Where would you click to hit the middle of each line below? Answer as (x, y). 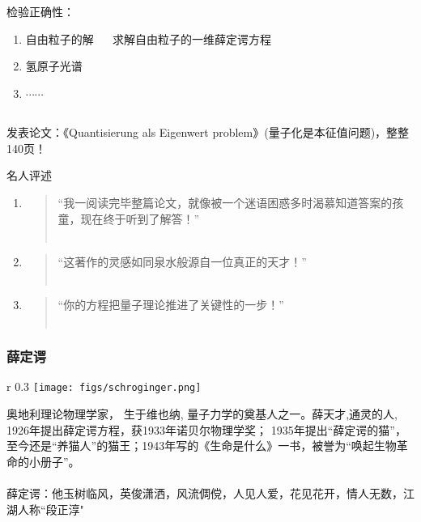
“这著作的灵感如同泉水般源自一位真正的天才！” (182, 261)
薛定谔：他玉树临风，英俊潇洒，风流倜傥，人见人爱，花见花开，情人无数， (205, 493)
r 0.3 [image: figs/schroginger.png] (104, 386)
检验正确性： (40, 11)
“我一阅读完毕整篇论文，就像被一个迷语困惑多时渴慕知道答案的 (225, 203)
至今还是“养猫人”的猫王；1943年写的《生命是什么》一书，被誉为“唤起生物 (202, 446)
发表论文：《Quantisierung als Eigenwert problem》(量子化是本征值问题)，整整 (208, 132)
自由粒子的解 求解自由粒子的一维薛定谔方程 (149, 38)
